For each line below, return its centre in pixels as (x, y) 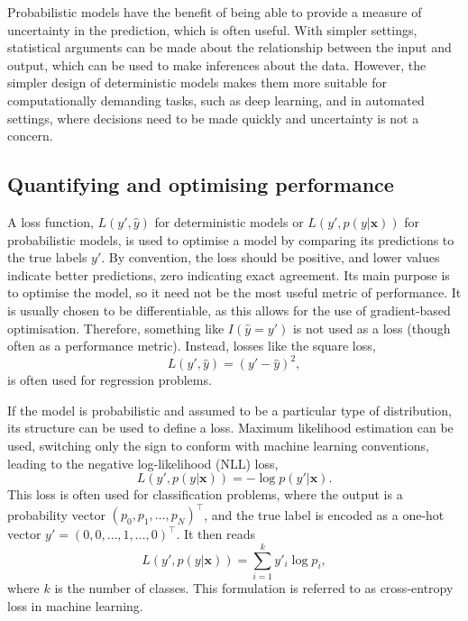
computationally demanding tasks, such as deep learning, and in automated (216, 100)
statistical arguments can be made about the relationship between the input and (229, 47)
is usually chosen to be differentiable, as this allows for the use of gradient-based (229, 310)
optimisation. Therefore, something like (116, 328)
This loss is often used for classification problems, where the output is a (205, 494)
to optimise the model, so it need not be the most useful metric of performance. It (234, 292)
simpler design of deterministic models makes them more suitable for (197, 82)
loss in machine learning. (75, 605)
